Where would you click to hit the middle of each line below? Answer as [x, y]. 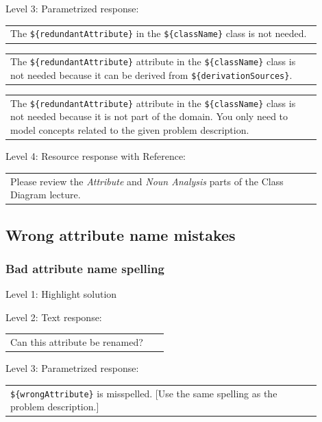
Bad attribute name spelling [85, 268]
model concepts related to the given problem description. [130, 130]
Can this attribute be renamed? [77, 342]
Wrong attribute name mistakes [121, 234]
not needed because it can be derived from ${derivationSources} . [151, 74]
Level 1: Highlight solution [61, 294]
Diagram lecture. [46, 195]
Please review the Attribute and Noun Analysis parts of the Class [147, 181]
